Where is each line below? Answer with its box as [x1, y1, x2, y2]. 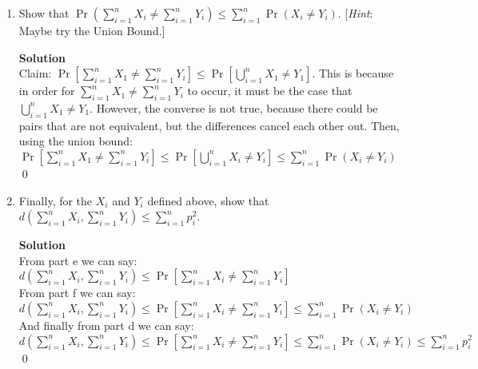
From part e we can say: [18, 252, 137, 268]
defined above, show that [147, 192, 269, 208]
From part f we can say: [18, 284, 136, 301]
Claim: [18, 65, 52, 81]
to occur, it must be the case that [187, 82, 353, 99]
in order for [18, 82, 75, 99]
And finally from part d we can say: [18, 316, 194, 333]
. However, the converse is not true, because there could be [90, 99, 378, 116]
